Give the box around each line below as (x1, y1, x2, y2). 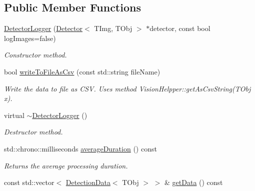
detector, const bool (149, 23, 210, 33)
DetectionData (65, 177, 110, 187)
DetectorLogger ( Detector (4, 23, 83, 33)
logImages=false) (4, 32, 56, 43)
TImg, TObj (94, 23, 132, 33)
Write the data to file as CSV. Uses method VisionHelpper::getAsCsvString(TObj (4, 83, 251, 93)
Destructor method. (4, 126, 63, 137)
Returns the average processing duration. (4, 160, 128, 170)
